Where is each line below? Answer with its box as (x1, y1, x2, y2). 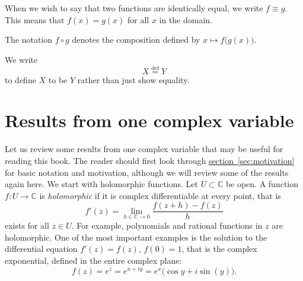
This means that (5, 13, 65, 26)
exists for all (5, 219, 49, 231)
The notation (5, 33, 53, 46)
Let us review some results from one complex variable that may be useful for (5, 143, 283, 155)
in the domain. (159, 13, 213, 26)
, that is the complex (181, 242, 257, 255)
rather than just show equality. (77, 73, 190, 86)
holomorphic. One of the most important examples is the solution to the (5, 231, 267, 243)
